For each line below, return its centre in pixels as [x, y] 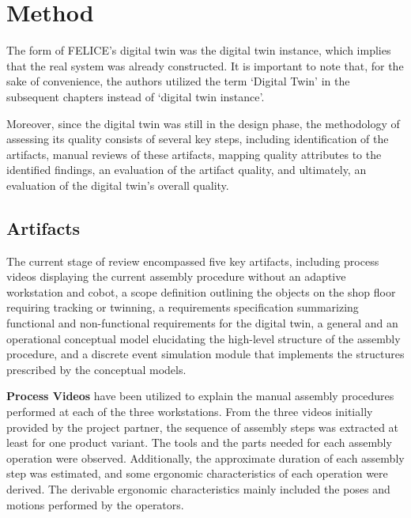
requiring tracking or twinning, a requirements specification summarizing [183, 307]
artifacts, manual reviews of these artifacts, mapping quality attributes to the [194, 154]
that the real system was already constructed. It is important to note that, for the [205, 65]
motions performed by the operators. [95, 504]
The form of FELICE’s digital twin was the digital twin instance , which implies [199, 50]
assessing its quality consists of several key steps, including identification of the [198, 139]
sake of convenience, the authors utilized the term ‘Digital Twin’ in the [178, 81]
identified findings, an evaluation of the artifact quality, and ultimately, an [187, 170]
